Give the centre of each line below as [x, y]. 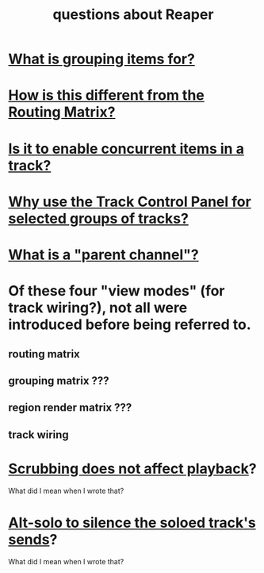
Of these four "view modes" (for [117, 291]
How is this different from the [106, 95]
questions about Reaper [133, 15]
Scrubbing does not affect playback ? [132, 468]
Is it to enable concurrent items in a [126, 149]
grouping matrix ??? [59, 381]
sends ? [33, 539]
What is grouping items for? [102, 59]
